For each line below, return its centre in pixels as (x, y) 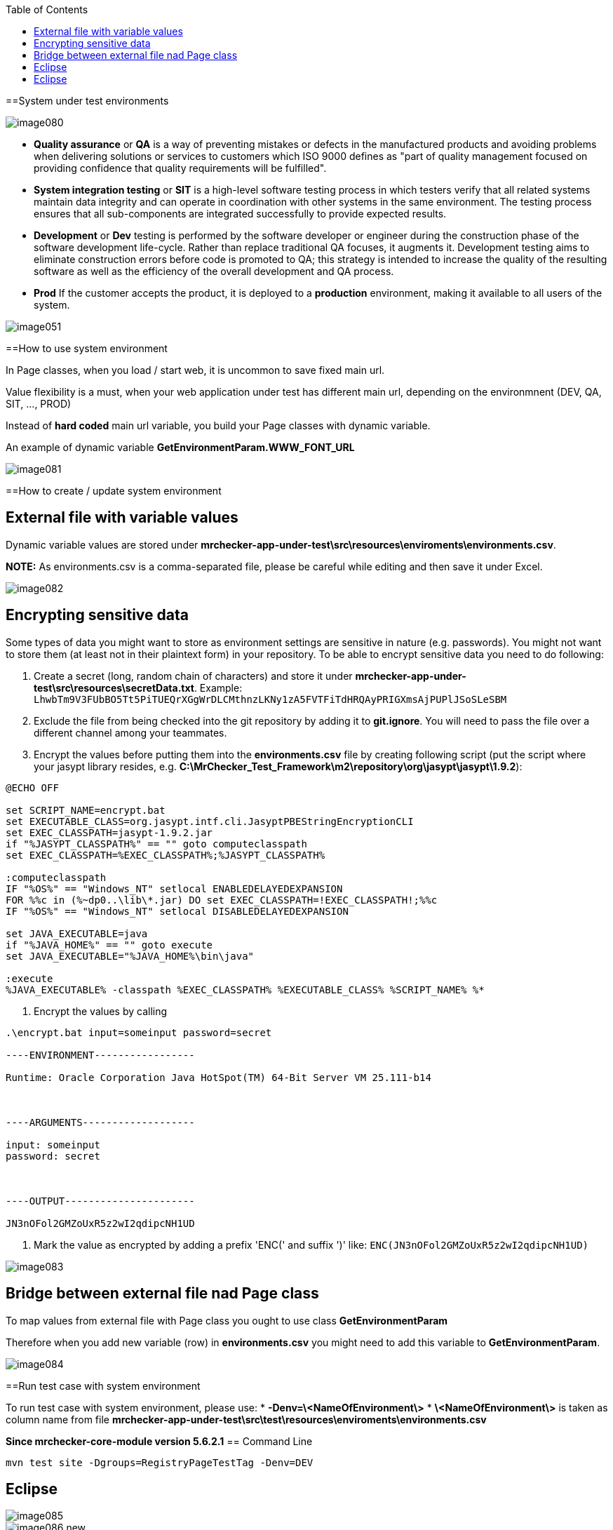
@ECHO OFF (32, 787)
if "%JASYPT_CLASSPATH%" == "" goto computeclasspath (156, 844)
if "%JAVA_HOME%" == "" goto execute (109, 945)
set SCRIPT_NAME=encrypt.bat (86, 810)
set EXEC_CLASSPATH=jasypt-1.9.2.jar (109, 832)
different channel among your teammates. (130, 732)
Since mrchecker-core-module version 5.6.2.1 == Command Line (159, 1441)
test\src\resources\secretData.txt (114, 687)
